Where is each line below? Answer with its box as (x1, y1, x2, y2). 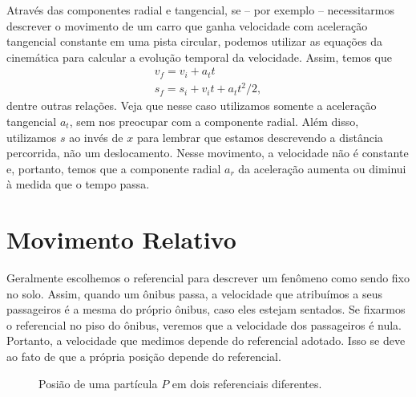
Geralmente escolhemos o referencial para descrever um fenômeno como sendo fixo (6, 269, 410, 286)
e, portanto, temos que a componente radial (6, 160, 221, 176)
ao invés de (69, 128, 123, 145)
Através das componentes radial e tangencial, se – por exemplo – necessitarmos (6, 2, 395, 18)
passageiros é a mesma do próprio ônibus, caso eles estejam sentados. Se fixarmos (6, 301, 406, 318)
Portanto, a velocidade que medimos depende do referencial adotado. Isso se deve (6, 332, 406, 349)
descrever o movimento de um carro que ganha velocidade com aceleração (6, 17, 368, 34)
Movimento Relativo (6, 223, 236, 256)
